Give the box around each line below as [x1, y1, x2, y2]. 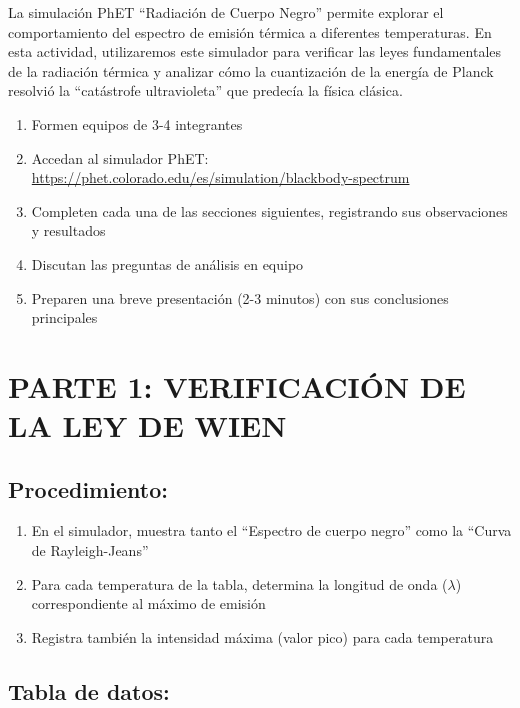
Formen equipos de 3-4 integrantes [31, 113, 243, 134]
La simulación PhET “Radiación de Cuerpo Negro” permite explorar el [8, 2, 444, 22]
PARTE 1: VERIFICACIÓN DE [8, 365, 466, 406]
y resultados [31, 220, 106, 241]
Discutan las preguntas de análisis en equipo [31, 253, 304, 274]
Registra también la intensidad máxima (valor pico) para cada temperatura [31, 626, 494, 647]
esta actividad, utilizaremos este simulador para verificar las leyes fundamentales [8, 41, 502, 62]
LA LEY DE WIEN [8, 405, 287, 446]
